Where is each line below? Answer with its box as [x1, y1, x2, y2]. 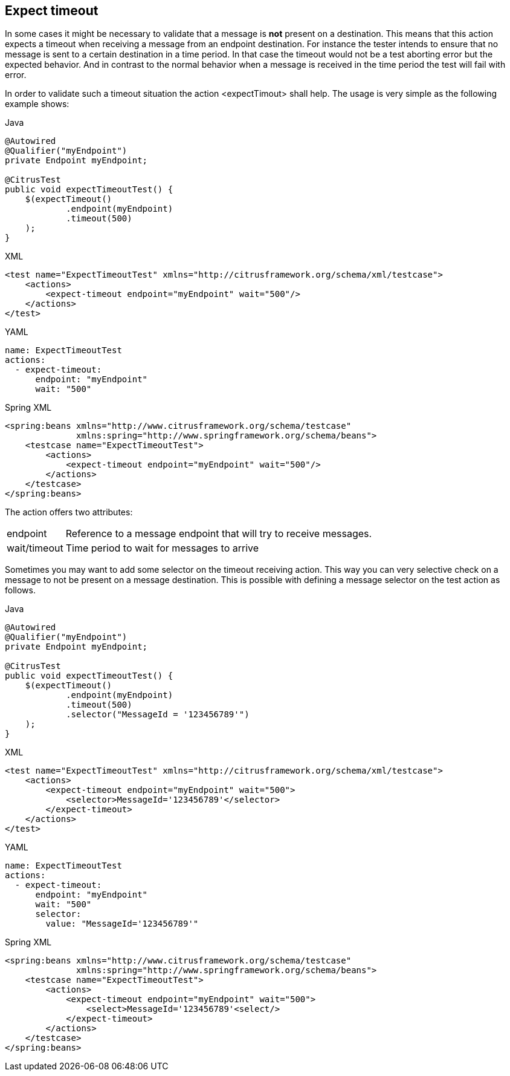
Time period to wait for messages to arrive [65, 542, 259, 555]
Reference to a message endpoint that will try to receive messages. [65, 527, 372, 540]
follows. [5, 585, 36, 596]
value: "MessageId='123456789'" [45, 919, 199, 929]
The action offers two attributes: [5, 507, 133, 518]
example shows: [5, 99, 69, 109]
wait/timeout [7, 542, 63, 555]
